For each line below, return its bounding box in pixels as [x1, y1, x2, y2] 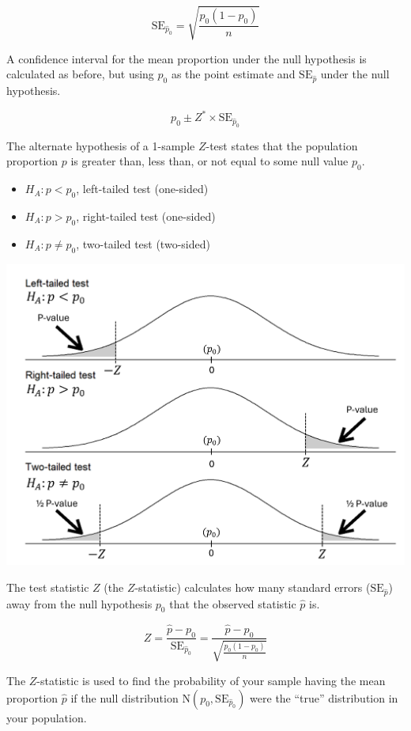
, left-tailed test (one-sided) [76, 180, 209, 197]
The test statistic [6, 578, 89, 595]
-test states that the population [205, 137, 358, 153]
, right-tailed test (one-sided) [76, 207, 216, 224]
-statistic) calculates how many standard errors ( [134, 578, 371, 595]
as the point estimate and [171, 66, 296, 82]
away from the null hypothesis [6, 595, 153, 612]
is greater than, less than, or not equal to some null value [70, 153, 349, 169]
